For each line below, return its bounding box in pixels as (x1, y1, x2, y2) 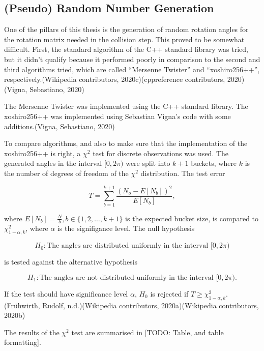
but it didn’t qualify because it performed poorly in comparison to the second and (4, 53, 260, 64)
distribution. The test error (140, 167, 225, 178)
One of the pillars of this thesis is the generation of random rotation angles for (4, 24, 249, 35)
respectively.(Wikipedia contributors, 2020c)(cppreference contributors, (4, 74, 225, 84)
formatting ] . (4, 337, 41, 347)
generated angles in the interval (4, 158, 102, 168)
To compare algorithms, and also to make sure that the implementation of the (4, 138, 248, 149)
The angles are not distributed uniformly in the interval (39, 274, 214, 281)
